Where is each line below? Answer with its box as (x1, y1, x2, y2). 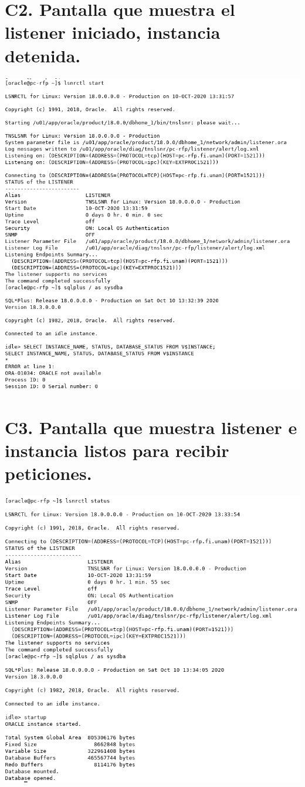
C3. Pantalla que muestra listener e (5, 415, 297, 439)
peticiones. (5, 461, 92, 485)
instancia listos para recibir (5, 438, 229, 462)
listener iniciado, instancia (5, 20, 221, 44)
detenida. (5, 43, 81, 67)
